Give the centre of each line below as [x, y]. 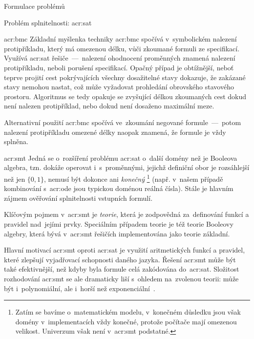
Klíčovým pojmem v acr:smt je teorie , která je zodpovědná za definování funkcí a [127, 214]
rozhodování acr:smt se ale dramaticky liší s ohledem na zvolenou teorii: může [121, 278]
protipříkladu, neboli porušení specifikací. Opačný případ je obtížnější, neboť [119, 67]
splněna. [16, 141]
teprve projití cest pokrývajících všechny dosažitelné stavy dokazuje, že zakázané [125, 77]
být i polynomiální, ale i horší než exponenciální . [80, 288]
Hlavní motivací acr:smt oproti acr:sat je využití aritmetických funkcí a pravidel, [125, 250]
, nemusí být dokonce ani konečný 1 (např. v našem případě [134, 178]
